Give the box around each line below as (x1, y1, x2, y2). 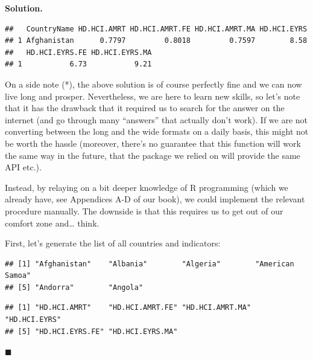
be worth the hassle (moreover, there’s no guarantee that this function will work (5, 137, 301, 149)
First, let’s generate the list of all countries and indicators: (5, 237, 221, 249)
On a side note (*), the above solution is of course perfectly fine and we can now (5, 77, 302, 90)
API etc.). (5, 161, 42, 173)
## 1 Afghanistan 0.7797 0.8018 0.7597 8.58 (5, 36, 308, 45)
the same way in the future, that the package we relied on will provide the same (5, 149, 300, 161)
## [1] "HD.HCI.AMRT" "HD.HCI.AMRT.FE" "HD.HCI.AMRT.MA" (5, 303, 251, 312)
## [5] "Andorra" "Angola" (5, 283, 144, 292)
